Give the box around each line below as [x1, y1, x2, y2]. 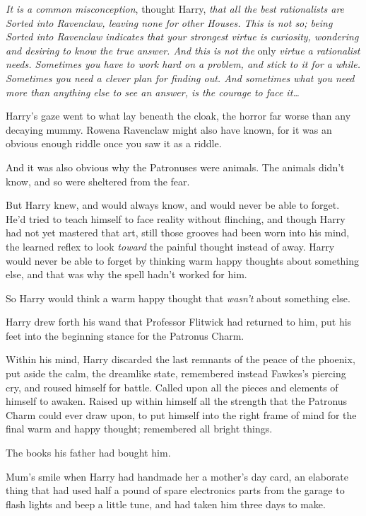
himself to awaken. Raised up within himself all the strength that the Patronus [6, 394, 348, 408]
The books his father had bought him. [6, 445, 171, 460]
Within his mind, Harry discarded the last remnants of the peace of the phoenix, [6, 352, 355, 367]
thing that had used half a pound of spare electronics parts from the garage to [6, 483, 345, 498]
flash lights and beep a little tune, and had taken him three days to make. [6, 496, 326, 511]
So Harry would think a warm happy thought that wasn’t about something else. [6, 290, 350, 305]
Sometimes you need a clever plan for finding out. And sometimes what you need [6, 70, 355, 85]
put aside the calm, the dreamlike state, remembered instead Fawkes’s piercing [6, 366, 346, 381]
